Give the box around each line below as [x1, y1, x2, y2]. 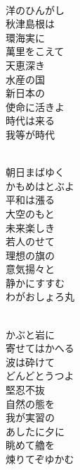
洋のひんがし [6, 2, 65, 17]
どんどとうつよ [6, 368, 74, 383]
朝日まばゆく [6, 165, 65, 180]
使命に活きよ [6, 99, 65, 114]
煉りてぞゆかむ [6, 452, 74, 466]
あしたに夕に [6, 423, 65, 438]
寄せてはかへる [6, 341, 74, 356]
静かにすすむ [6, 275, 65, 290]
